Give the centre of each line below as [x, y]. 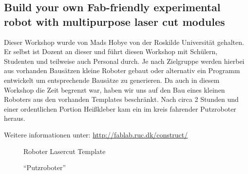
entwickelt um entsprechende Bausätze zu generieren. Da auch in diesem [112, 80]
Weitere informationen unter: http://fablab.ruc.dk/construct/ [96, 134]
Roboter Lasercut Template [65, 151]
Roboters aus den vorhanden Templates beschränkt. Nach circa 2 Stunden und [121, 99]
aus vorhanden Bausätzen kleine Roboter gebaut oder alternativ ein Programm [122, 70]
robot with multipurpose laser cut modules [114, 21]
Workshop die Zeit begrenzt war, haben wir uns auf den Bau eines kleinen [114, 89]
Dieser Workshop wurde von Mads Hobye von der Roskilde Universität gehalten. [124, 42]
